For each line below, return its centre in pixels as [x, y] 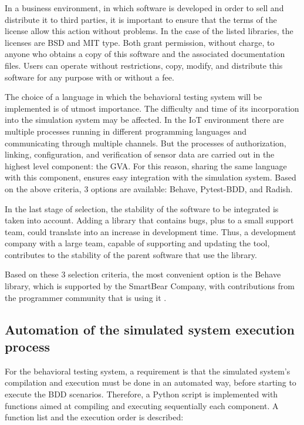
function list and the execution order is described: [94, 417]
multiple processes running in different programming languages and [126, 131]
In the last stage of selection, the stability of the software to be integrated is [142, 208]
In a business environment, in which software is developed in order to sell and [144, 8]
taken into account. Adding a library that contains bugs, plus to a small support [149, 220]
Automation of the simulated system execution [150, 329]
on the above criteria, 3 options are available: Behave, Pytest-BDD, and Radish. [149, 188]
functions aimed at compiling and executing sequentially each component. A [142, 405]
